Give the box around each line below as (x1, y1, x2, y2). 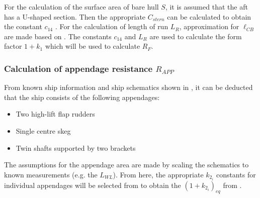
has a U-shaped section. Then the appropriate (4, 11, 146, 22)
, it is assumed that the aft (165, 2, 248, 12)
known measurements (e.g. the (4, 169, 98, 179)
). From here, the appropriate (113, 169, 204, 179)
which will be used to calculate (45, 41, 140, 51)
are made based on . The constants (4, 31, 112, 41)
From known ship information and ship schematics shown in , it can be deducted (4, 82, 253, 92)
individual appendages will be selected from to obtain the (4, 179, 181, 190)
